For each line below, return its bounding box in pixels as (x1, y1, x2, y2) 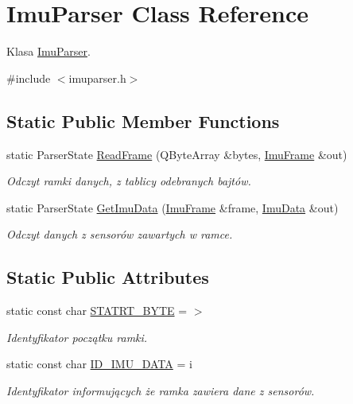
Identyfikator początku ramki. (6, 328, 148, 345)
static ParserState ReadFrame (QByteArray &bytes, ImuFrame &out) (6, 146, 347, 162)
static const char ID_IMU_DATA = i (6, 355, 192, 372)
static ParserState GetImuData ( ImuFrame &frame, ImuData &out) (6, 199, 339, 216)
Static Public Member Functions (6, 108, 280, 133)
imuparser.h (68, 69, 126, 86)
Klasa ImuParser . (6, 43, 91, 60)
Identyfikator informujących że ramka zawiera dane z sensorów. (6, 382, 315, 398)
